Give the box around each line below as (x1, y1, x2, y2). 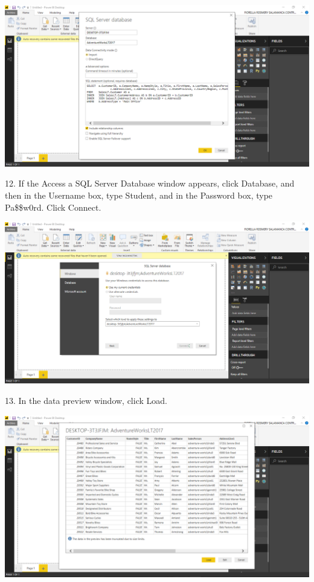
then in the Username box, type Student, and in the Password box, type (5, 188, 273, 201)
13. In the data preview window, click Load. (5, 394, 167, 406)
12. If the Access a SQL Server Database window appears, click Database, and (5, 177, 295, 190)
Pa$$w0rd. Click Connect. (5, 200, 101, 213)
